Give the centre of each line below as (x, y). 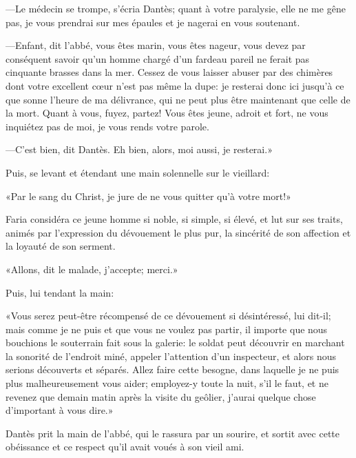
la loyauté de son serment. (61, 246)
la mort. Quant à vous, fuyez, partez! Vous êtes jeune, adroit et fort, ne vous (167, 113)
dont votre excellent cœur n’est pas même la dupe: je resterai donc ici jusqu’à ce (175, 85)
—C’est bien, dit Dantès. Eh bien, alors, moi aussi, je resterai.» (139, 149)
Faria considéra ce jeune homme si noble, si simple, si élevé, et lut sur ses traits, (174, 219)
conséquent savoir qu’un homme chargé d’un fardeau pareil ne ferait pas (158, 58)
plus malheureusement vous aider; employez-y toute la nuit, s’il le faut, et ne (167, 383)
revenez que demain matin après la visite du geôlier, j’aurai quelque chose (161, 396)
